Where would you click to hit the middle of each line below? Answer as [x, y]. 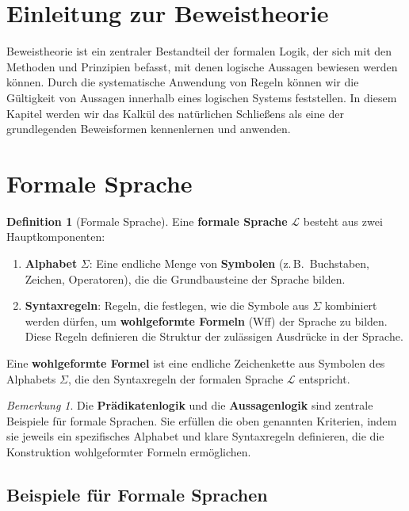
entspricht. [325, 378]
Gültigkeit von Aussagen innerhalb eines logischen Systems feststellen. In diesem [202, 97]
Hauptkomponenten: [56, 236]
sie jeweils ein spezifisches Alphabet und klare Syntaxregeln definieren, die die [195, 436]
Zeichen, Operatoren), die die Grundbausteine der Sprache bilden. [185, 278]
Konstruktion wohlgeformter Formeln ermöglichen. [129, 451]
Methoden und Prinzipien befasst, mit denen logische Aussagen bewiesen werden [202, 66]
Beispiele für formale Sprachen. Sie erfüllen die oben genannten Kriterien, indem [202, 420]
